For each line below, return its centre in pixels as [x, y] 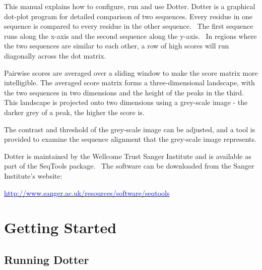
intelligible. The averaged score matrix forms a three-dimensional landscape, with [129, 83]
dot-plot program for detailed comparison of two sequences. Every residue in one [128, 16]
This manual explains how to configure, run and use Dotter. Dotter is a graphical [130, 6]
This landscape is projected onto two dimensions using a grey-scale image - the [126, 102]
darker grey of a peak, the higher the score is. [74, 112]
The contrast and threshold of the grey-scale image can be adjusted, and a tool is [130, 129]
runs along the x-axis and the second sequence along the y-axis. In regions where [130, 36]
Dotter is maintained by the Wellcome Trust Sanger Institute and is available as [128, 156]
